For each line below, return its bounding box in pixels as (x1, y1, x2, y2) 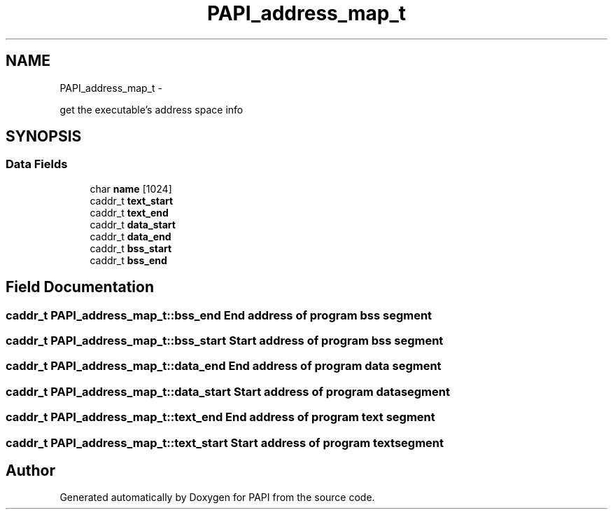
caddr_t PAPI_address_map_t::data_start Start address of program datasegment (6, 384, 450, 399)
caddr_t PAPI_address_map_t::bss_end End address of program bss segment (6, 308, 432, 322)
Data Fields (6, 157, 68, 172)
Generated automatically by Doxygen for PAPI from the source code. (59, 491, 375, 504)
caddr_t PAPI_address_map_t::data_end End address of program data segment (6, 359, 442, 373)
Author (6, 461, 55, 479)
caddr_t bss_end (90, 254, 167, 266)
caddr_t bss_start (90, 242, 172, 254)
